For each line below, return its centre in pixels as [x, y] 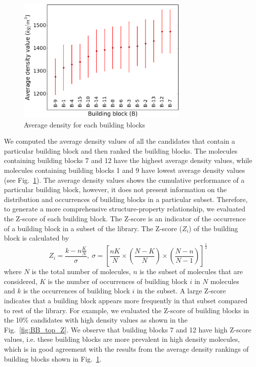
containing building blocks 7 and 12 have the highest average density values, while [128, 160]
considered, [21, 281]
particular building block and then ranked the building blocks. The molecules [121, 150]
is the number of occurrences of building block [118, 281]
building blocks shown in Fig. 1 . [53, 358]
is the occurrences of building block [77, 291]
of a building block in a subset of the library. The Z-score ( [93, 228]
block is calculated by [37, 238]
